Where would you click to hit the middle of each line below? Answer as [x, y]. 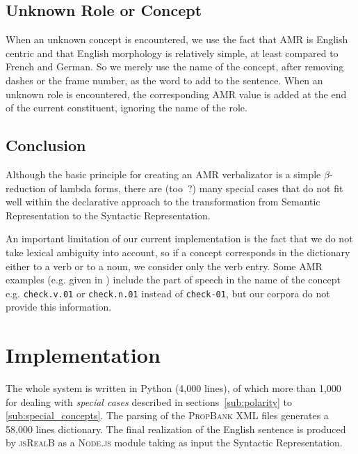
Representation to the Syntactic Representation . [108, 215]
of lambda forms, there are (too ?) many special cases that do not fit [196, 188]
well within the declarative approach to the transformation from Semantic [163, 202]
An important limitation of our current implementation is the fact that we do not [179, 238]
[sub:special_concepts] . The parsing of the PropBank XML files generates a [167, 415]
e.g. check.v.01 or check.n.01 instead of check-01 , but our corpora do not [168, 293]
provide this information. [59, 307]
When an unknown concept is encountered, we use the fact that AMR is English [177, 39]
